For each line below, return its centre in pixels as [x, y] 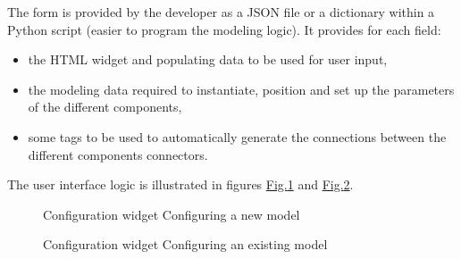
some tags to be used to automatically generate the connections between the [237, 136]
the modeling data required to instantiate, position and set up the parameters [241, 89]
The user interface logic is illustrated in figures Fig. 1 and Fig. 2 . [180, 184]
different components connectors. [118, 154]
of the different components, [105, 107]
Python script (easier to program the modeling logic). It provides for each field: [224, 29]
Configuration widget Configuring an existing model [185, 244]
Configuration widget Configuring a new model [172, 214]
